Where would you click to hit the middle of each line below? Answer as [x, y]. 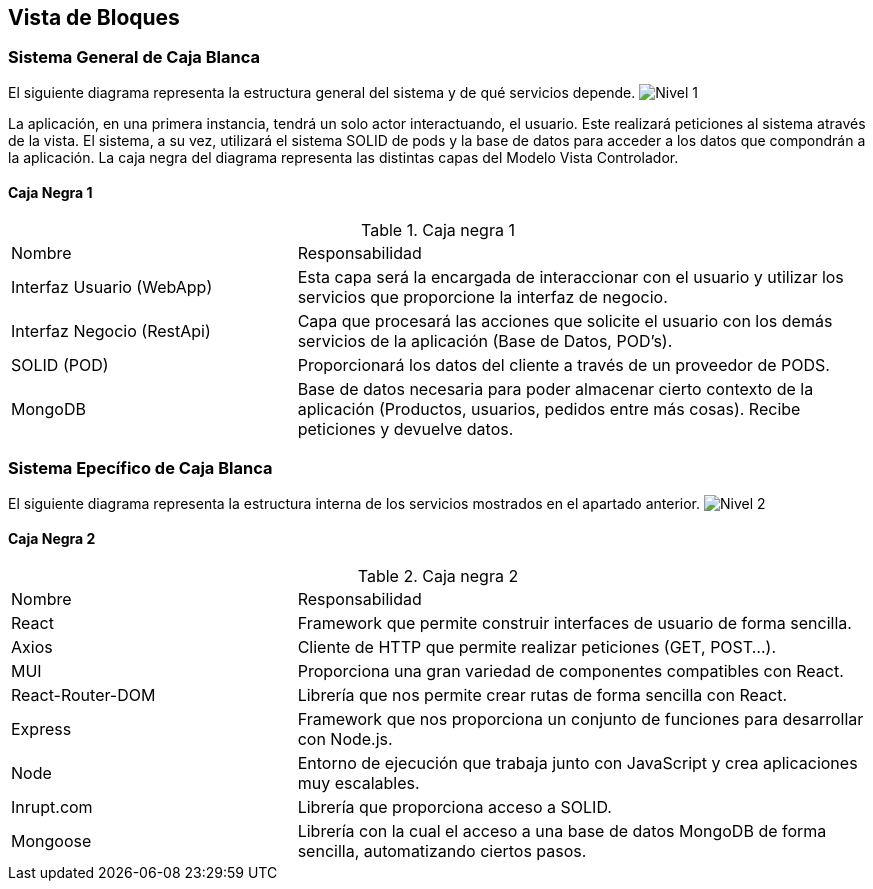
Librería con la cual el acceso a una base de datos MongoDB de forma [562, 830]
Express [41, 728]
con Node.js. [345, 738]
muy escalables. [358, 782]
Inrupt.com [52, 806]
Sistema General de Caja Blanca [134, 57]
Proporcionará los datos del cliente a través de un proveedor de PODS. [563, 365]
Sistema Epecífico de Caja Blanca [140, 468]
